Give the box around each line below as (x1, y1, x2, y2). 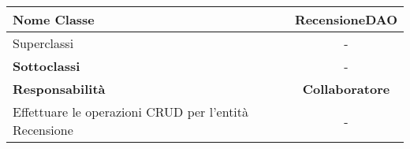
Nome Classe (13, 10, 95, 28)
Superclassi (13, 34, 74, 52)
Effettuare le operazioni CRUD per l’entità (13, 102, 249, 121)
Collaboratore (302, 80, 390, 98)
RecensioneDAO (294, 10, 397, 28)
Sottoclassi (13, 57, 80, 75)
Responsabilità (13, 80, 106, 98)
